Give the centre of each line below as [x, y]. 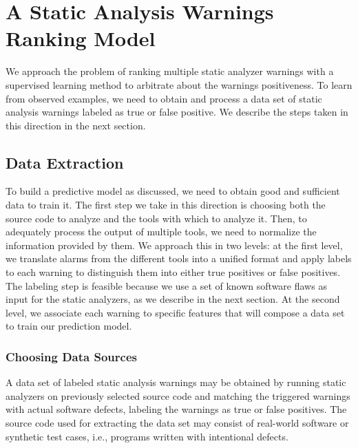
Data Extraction [65, 162]
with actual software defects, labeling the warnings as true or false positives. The [176, 409]
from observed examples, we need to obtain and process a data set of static [164, 98]
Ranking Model [81, 38]
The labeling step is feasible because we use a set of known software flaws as [166, 285]
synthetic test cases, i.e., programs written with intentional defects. [147, 436]
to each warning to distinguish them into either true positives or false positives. [173, 272]
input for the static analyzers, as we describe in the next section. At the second [173, 299]
